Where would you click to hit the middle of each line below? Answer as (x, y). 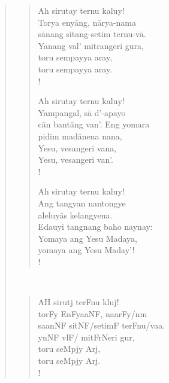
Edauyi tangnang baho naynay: (95, 227)
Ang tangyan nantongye (82, 203)
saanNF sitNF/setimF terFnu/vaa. (102, 325)
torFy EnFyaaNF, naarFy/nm (93, 313)
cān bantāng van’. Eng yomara (94, 124)
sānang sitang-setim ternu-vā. (92, 34)
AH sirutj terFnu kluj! (79, 302)
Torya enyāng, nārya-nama (87, 22)
